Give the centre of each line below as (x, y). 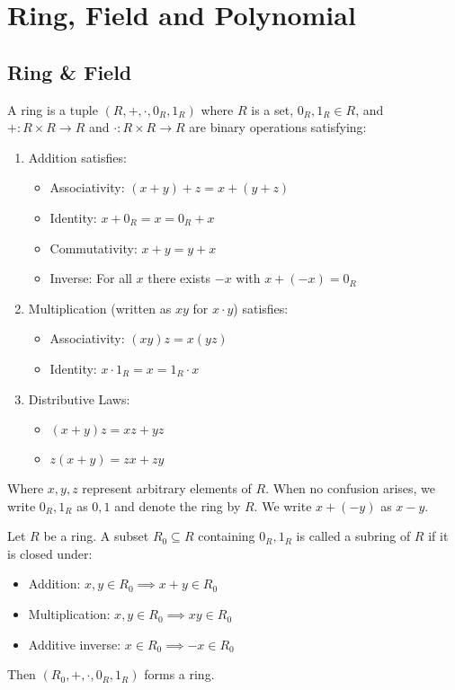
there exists (179, 278)
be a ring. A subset (96, 536)
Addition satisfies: (77, 157)
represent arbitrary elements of (167, 488)
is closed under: (50, 553)
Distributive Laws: (79, 398)
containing (227, 536)
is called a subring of (353, 536)
